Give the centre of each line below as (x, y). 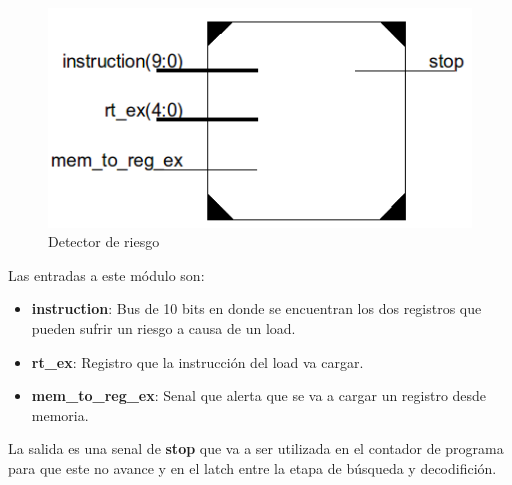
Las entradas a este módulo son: (106, 274)
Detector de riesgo (104, 241)
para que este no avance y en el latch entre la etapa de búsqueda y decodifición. (252, 468)
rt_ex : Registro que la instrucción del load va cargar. (197, 361)
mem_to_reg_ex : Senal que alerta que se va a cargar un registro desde (259, 395)
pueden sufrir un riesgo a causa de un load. (163, 328)
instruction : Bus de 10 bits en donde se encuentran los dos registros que (256, 308)
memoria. (60, 414)
